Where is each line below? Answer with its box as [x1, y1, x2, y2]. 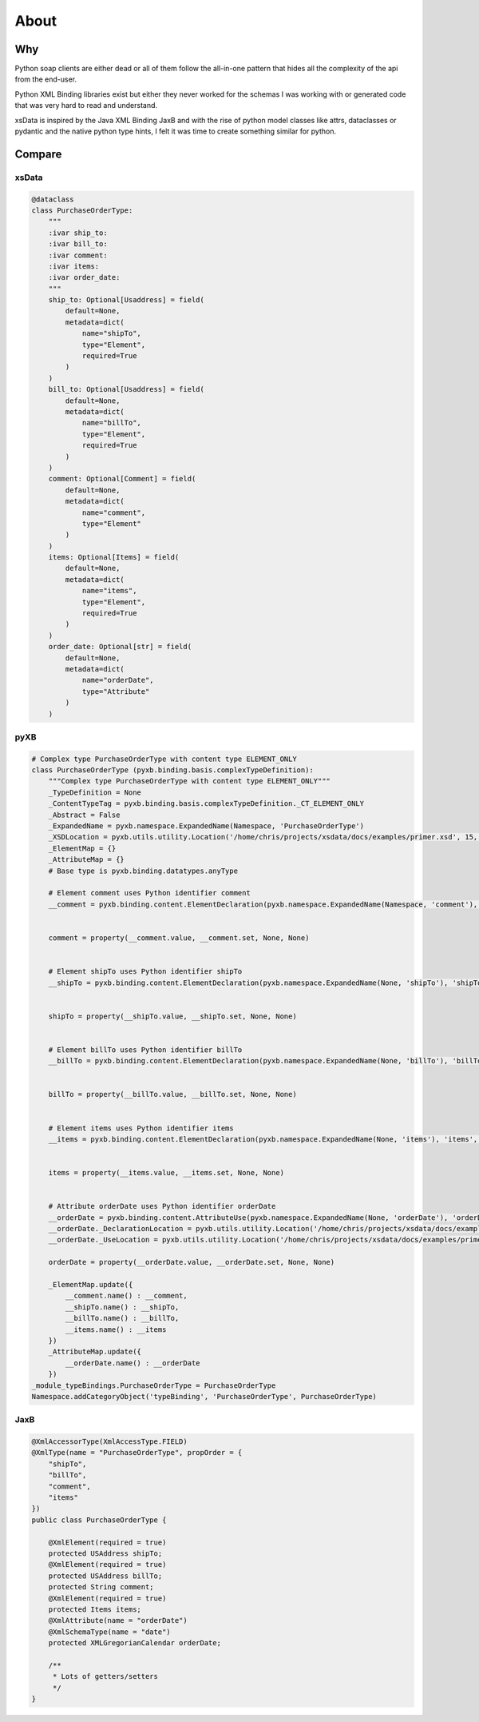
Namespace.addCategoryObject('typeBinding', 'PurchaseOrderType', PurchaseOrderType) [31, 1392, 377, 1401]
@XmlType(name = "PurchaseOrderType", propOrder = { [31, 1448, 243, 1457]
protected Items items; [48, 1604, 141, 1614]
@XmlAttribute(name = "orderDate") [48, 1616, 188, 1625]
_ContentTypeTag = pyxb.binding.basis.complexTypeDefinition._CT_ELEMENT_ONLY [48, 799, 365, 808]
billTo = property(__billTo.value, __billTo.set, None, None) [48, 1090, 297, 1099]
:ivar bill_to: [48, 240, 108, 249]
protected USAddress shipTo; [48, 1549, 163, 1558]
